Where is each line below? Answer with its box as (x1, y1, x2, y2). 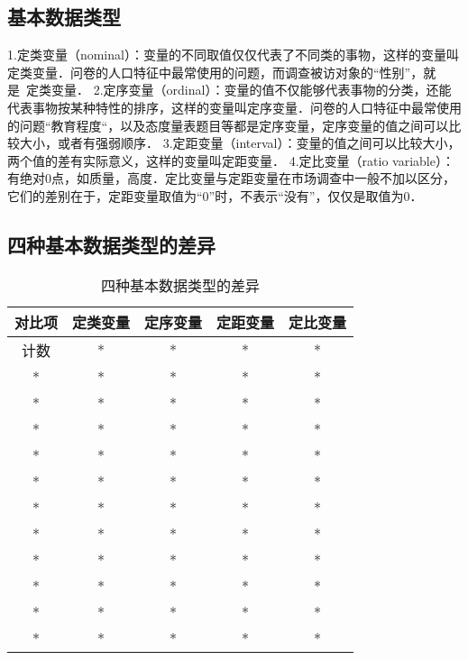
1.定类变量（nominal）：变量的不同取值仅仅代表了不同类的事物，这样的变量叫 (7, 45, 459, 64)
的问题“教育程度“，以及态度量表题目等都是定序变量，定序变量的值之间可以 (7, 115, 449, 134)
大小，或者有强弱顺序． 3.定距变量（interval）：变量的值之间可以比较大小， (19, 133, 461, 152)
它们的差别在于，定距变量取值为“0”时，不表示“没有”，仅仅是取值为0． (7, 186, 423, 205)
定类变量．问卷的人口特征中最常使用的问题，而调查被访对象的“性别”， (7, 62, 424, 81)
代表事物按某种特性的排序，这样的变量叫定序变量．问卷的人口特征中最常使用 (7, 97, 462, 116)
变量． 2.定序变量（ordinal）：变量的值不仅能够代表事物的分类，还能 (50, 80, 452, 99)
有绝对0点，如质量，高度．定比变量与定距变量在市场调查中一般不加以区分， (7, 169, 455, 188)
